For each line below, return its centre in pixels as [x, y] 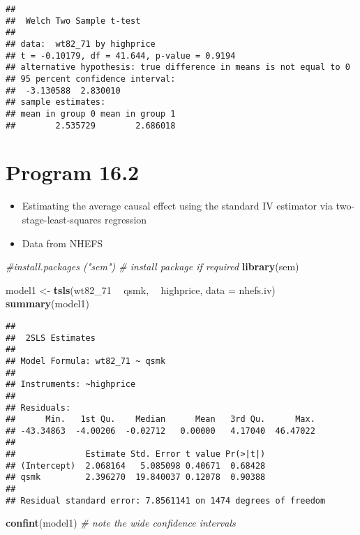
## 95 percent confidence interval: [91, 79]
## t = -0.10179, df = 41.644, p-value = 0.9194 [121, 56]
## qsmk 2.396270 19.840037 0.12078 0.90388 [136, 477]
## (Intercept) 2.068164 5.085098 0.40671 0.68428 [136, 466]
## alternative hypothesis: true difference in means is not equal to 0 [178, 67]
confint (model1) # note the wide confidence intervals [121, 523]
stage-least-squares [62, 219]
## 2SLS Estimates [51, 338]
